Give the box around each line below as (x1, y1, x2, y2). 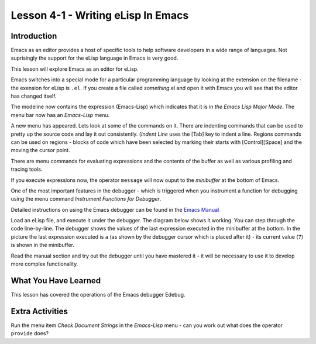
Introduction (11, 31, 57, 41)
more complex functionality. (11, 260, 78, 267)
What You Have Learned (11, 276, 101, 285)
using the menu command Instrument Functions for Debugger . (11, 195, 162, 202)
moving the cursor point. (11, 147, 70, 154)
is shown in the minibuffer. (11, 242, 74, 249)
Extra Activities (11, 306, 68, 316)
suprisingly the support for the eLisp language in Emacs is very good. (11, 54, 178, 61)
